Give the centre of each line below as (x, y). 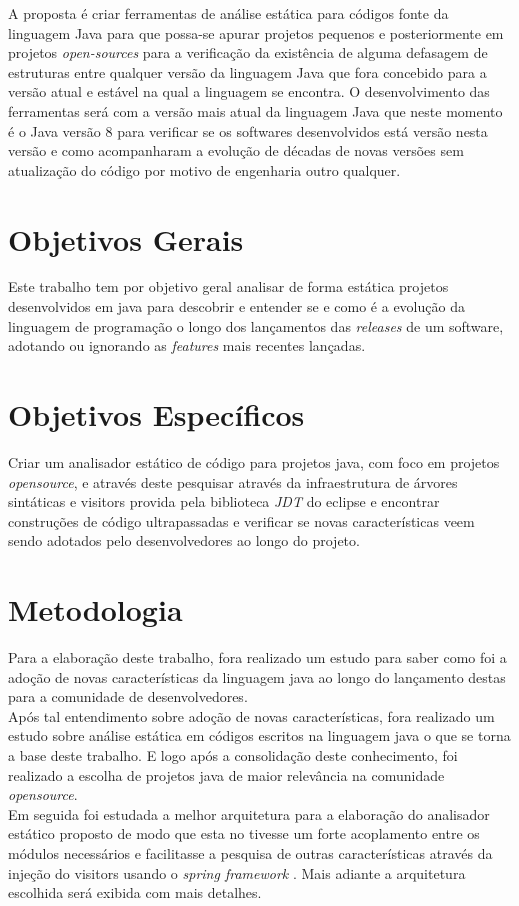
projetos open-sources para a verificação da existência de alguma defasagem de (248, 52)
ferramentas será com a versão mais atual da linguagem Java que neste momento (255, 110)
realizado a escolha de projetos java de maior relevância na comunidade (226, 774)
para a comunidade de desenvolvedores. (128, 696)
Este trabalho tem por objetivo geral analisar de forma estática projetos (228, 286)
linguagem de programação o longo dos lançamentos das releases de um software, (256, 325)
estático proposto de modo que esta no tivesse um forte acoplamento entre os (244, 833)
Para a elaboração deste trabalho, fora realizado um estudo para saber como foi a (257, 657)
